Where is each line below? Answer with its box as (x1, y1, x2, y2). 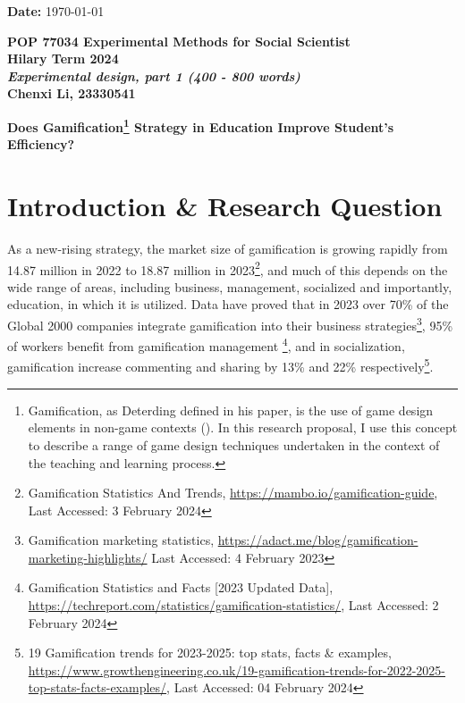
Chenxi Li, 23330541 (7, 84, 136, 103)
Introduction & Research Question (7, 188, 443, 223)
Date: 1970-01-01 (7, 2, 105, 20)
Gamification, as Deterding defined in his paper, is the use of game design (28, 400, 434, 419)
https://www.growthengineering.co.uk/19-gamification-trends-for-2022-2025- (28, 660, 446, 679)
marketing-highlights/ (28, 548, 148, 566)
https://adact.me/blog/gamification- (217, 531, 418, 549)
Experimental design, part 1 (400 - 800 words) (7, 66, 300, 85)
